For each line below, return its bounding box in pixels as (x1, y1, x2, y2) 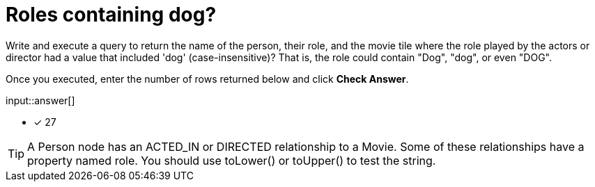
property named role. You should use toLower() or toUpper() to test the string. (27, 153, 436, 168)
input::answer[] (6, 94, 75, 106)
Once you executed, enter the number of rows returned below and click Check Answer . (6, 72, 409, 85)
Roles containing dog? (6, 3, 217, 26)
